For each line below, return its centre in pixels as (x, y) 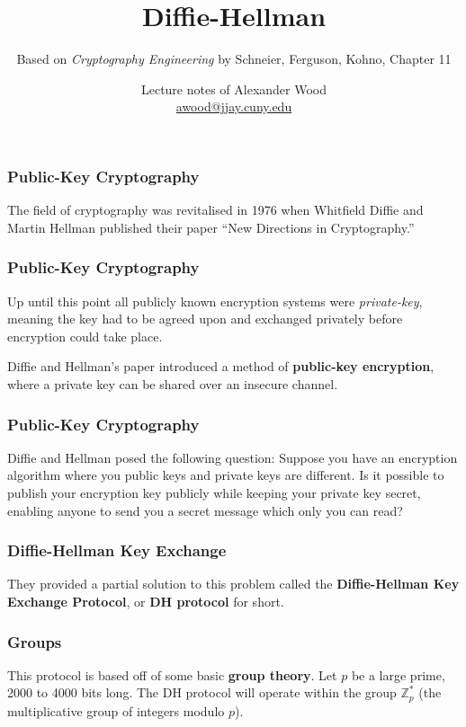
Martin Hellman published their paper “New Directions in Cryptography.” (211, 227)
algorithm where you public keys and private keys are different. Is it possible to (226, 475)
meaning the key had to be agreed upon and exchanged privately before (205, 319)
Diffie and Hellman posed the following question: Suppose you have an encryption (233, 457)
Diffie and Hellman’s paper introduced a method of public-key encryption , (221, 366)
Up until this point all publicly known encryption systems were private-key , (215, 301)
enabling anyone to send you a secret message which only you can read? (205, 510)
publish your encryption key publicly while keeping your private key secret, (214, 492)
